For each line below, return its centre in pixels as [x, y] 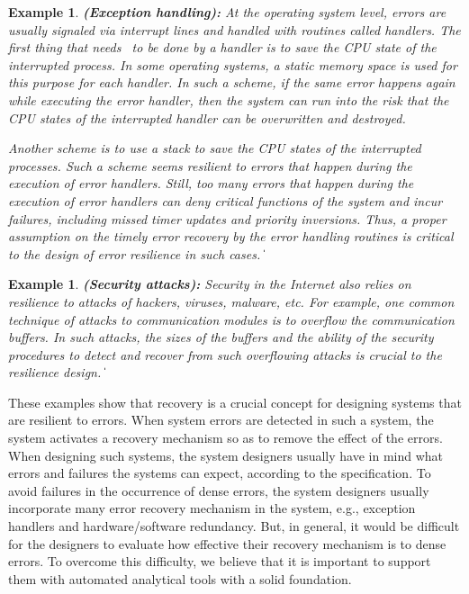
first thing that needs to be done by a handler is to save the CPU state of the [222, 47]
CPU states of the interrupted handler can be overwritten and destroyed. [207, 117]
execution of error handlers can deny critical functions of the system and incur [225, 200]
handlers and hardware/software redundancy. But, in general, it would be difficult [234, 526]
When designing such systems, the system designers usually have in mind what [225, 455]
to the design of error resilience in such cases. [135, 253]
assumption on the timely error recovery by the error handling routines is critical [231, 236]
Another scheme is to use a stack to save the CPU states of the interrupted [215, 148]
